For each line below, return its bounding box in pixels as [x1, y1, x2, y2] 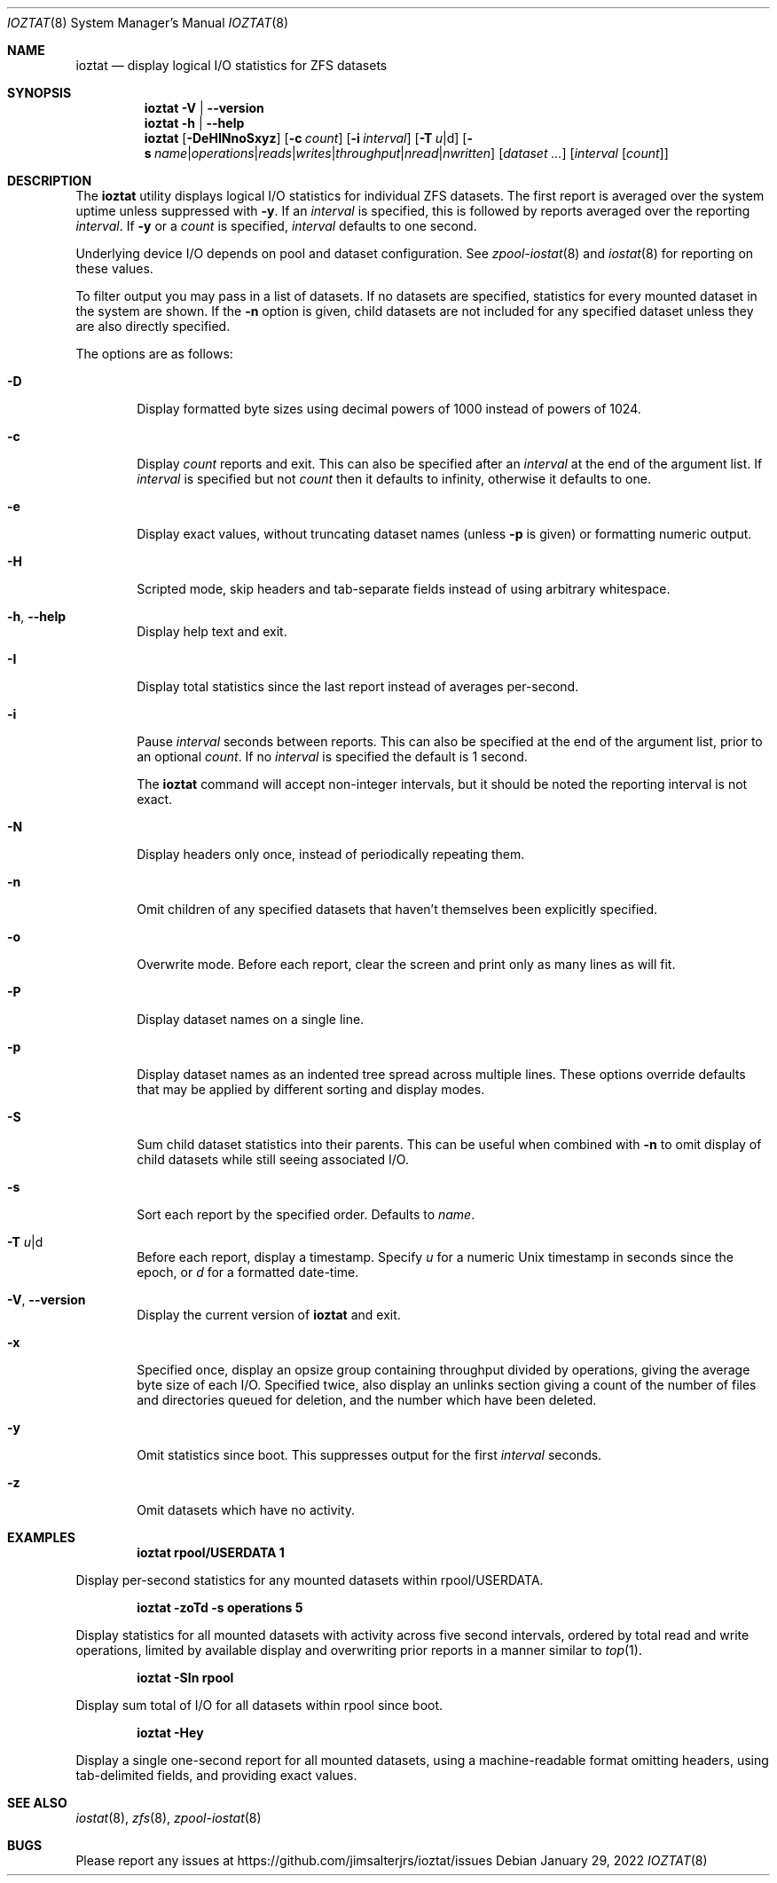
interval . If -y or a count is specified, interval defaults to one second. [75, 218, 477, 233]
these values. [75, 261, 153, 276]
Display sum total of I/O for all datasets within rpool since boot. [75, 1698, 443, 1713]
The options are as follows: [75, 346, 233, 361]
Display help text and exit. [137, 624, 287, 639]
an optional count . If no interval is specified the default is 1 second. [137, 749, 528, 764]
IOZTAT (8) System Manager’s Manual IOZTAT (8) [7, 15, 289, 30]
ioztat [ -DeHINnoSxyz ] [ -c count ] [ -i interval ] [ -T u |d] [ [144, 130, 467, 146]
